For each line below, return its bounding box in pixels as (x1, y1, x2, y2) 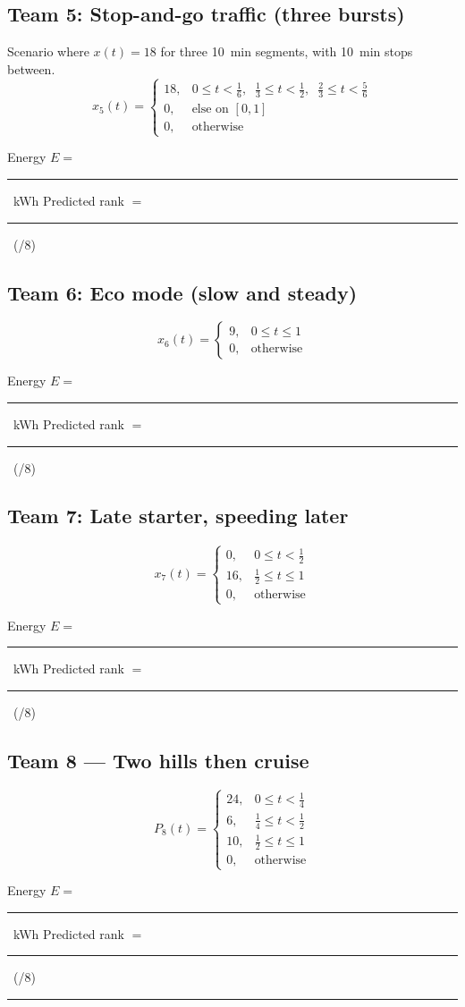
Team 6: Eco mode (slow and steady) (7, 278, 358, 306)
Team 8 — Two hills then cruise (7, 746, 309, 774)
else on (191, 103, 229, 116)
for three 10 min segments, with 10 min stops (160, 42, 413, 61)
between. (7, 59, 55, 78)
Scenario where (7, 42, 89, 61)
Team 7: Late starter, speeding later (7, 502, 349, 529)
